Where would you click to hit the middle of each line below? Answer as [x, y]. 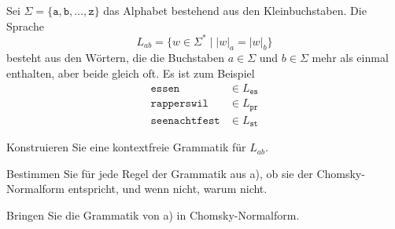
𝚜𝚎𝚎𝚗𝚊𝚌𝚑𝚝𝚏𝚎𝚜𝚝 [185, 120]
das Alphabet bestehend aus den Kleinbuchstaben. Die [235, 10]
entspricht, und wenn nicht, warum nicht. [168, 189]
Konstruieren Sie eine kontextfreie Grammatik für [126, 147]
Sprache [25, 25]
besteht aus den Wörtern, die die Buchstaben [116, 58]
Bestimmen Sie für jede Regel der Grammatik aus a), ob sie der [160, 173]
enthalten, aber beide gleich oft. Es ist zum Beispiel [131, 73]
